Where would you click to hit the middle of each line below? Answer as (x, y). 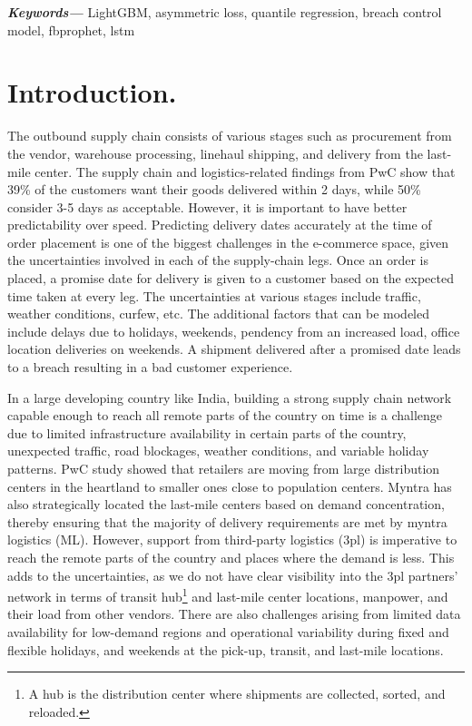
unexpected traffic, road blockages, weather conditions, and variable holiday (218, 451)
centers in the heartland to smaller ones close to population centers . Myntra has (230, 486)
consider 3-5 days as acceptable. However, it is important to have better (207, 206)
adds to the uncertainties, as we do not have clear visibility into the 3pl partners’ (233, 575)
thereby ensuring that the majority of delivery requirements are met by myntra (227, 521)
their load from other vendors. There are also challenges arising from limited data (234, 614)
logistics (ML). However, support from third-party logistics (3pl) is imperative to (232, 540)
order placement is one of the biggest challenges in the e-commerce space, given (228, 242)
